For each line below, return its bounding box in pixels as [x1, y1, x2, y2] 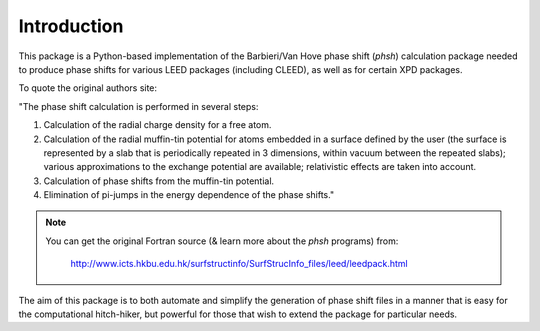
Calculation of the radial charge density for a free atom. [43, 119, 272, 131]
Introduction [18, 15, 124, 37]
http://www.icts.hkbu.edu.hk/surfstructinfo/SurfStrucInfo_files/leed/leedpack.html [70, 258, 409, 270]
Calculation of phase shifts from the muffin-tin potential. [43, 175, 275, 187]
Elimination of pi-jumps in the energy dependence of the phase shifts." [43, 189, 335, 201]
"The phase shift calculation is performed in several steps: [18, 100, 259, 112]
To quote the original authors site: [18, 82, 158, 94]
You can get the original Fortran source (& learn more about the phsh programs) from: [45, 235, 399, 247]
